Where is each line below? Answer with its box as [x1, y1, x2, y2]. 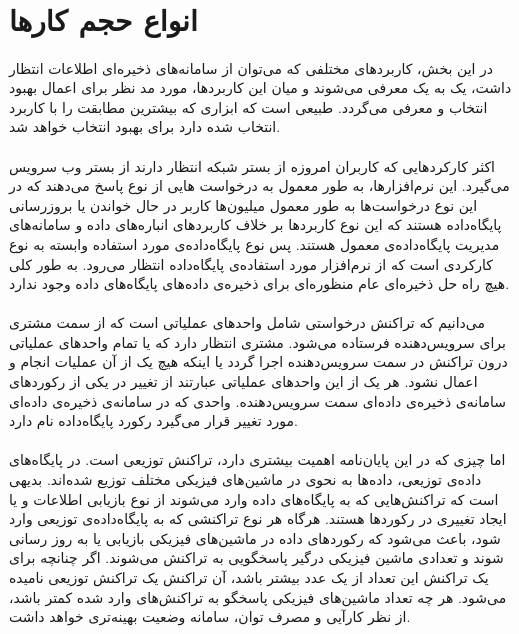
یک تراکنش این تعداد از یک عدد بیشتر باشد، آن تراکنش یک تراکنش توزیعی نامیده [9, 567, 489, 587]
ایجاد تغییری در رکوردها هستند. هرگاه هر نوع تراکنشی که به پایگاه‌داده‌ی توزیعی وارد [9, 508, 507, 529]
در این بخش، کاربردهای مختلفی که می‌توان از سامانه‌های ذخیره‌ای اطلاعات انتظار [9, 57, 494, 78]
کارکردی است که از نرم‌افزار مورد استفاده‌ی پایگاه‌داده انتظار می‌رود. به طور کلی [9, 253, 494, 274]
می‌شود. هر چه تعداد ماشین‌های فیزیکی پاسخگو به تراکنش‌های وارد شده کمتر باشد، [9, 586, 507, 607]
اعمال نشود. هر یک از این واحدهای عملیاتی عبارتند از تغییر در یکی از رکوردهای [9, 371, 478, 392]
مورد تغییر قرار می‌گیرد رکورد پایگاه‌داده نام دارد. [9, 410, 298, 431]
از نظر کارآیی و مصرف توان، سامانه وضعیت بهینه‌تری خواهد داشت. [9, 606, 411, 627]
